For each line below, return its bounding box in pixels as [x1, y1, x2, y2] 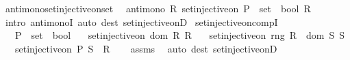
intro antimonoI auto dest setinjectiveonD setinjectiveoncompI [5, 14, 278, 29]
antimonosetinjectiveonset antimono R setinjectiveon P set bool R [5, 1, 311, 15]
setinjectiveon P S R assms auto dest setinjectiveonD [14, 41, 277, 55]
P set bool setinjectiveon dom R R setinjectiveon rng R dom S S [14, 28, 345, 42]
